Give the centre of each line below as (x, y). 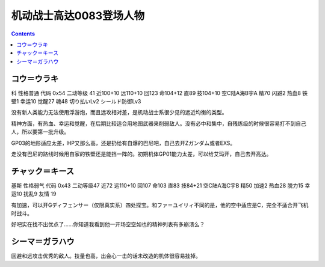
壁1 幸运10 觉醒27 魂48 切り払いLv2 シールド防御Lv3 (76, 102)
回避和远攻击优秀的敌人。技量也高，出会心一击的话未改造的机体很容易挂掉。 (106, 256)
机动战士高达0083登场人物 (78, 16)
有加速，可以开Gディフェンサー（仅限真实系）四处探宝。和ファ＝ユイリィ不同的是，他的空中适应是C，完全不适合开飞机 (160, 205)
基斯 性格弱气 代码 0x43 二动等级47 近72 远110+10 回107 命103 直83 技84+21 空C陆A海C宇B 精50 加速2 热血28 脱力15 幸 (161, 185)
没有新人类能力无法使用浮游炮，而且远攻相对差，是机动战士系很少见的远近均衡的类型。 (119, 112)
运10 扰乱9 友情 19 (34, 194)
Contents (23, 34)
